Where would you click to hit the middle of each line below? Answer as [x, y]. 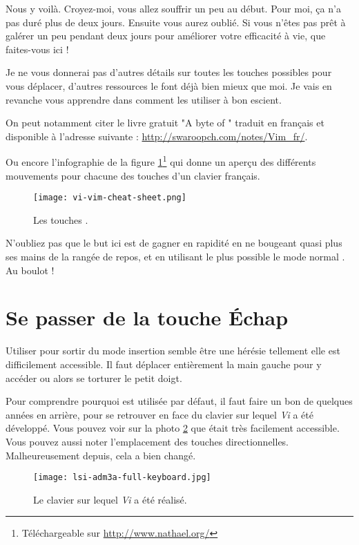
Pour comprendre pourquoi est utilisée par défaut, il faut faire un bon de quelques [179, 401]
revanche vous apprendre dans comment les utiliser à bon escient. [144, 99]
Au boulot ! [30, 270]
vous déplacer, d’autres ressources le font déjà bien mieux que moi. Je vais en [169, 85]
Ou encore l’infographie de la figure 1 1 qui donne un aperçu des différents [161, 161]
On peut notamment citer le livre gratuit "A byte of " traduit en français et [165, 123]
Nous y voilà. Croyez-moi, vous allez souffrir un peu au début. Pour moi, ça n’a [173, 8]
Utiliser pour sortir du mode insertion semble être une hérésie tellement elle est [173, 351]
